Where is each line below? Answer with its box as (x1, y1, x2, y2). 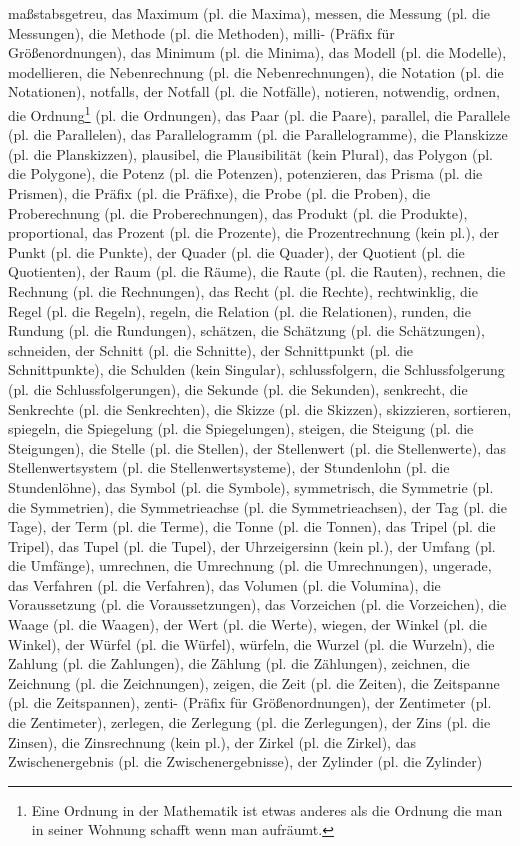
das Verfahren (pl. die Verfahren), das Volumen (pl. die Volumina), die (8, 574, 441, 595)
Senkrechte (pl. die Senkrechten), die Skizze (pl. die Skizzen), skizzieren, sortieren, (8, 398, 512, 419)
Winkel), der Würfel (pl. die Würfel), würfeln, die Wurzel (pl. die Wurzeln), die (8, 633, 495, 654)
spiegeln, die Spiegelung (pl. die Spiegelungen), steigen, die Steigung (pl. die (8, 418, 474, 439)
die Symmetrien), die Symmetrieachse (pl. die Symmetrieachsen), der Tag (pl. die (8, 496, 507, 517)
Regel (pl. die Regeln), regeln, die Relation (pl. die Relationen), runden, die (8, 300, 471, 321)
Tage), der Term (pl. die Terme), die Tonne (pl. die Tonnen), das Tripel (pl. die (8, 516, 496, 537)
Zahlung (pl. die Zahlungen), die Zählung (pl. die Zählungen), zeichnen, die (8, 653, 470, 674)
